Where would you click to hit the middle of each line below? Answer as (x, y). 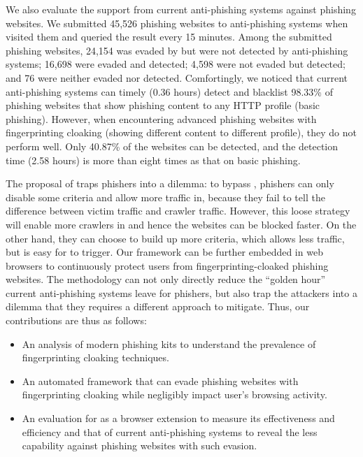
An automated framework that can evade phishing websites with (160, 380)
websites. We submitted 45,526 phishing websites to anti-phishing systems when (177, 23)
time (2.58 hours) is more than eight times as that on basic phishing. (153, 160)
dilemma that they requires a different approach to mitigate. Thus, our (158, 306)
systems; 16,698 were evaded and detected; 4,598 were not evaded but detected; (176, 64)
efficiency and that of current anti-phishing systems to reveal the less (170, 431)
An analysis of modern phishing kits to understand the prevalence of (169, 343)
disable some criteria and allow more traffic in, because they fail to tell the (165, 197)
